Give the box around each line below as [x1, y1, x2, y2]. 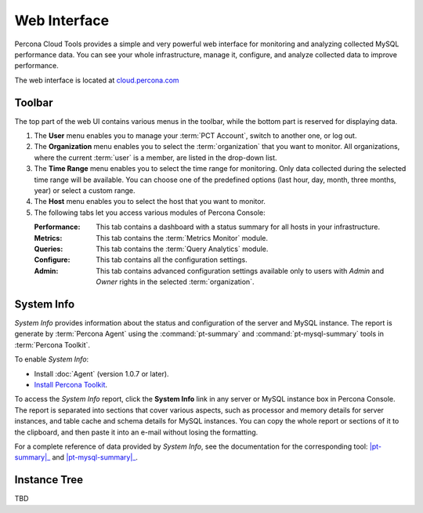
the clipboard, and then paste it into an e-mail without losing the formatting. [14, 427, 258, 437]
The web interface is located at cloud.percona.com [14, 75, 179, 85]
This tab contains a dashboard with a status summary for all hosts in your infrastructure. [96, 222, 380, 231]
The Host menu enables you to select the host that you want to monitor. [34, 197, 266, 206]
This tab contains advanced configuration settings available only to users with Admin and [96, 266, 385, 275]
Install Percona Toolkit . [34, 380, 108, 389]
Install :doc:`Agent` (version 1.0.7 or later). [34, 369, 169, 378]
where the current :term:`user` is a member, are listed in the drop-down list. [34, 153, 277, 162]
